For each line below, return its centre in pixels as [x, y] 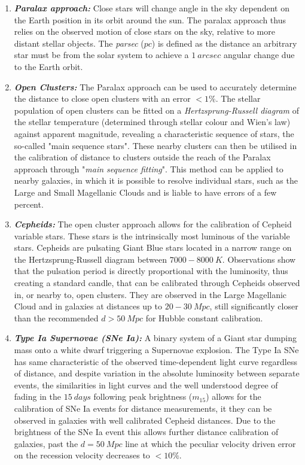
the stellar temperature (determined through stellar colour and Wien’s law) [152, 122]
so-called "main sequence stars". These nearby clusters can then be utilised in [155, 145]
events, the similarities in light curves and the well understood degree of [146, 385]
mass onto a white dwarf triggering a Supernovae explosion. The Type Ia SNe [156, 350]
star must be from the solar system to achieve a [101, 55]
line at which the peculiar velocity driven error [211, 443]
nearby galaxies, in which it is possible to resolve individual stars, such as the [156, 180]
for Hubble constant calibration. [204, 317]
